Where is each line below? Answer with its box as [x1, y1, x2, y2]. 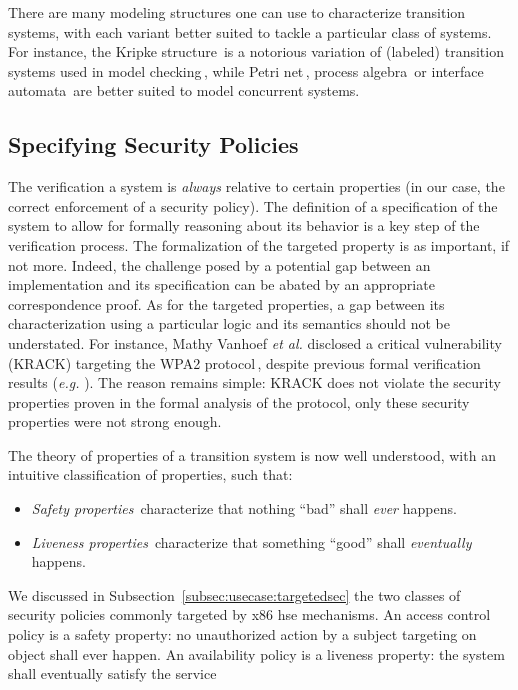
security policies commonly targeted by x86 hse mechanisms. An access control [8, 604, 491, 625]
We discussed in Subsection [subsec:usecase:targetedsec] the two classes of [8, 584, 461, 605]
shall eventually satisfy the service [8, 663, 217, 684]
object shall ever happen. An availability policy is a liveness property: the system [8, 643, 505, 664]
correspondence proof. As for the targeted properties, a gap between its [8, 293, 445, 314]
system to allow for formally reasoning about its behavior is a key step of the [8, 215, 480, 236]
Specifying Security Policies [8, 129, 299, 160]
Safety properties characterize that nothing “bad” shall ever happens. [31, 498, 457, 519]
